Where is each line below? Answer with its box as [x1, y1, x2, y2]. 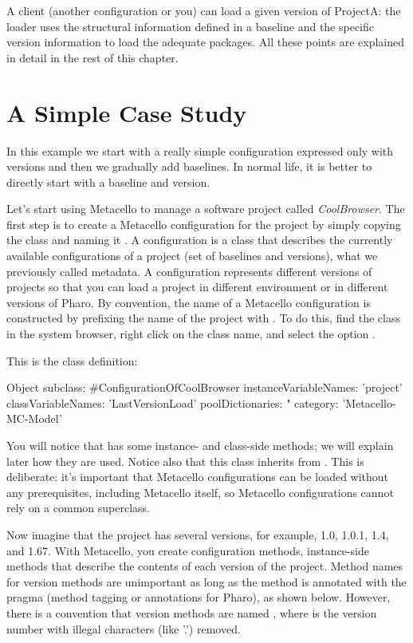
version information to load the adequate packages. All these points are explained [6, 34, 404, 50]
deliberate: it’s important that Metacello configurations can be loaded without [6, 468, 389, 485]
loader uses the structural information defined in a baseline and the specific [6, 18, 375, 34]
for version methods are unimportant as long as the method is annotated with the [6, 573, 407, 590]
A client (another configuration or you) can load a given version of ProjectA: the [6, 2, 401, 18]
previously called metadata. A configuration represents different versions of [6, 262, 372, 279]
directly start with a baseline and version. [6, 173, 210, 190]
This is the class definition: [6, 352, 138, 369]
